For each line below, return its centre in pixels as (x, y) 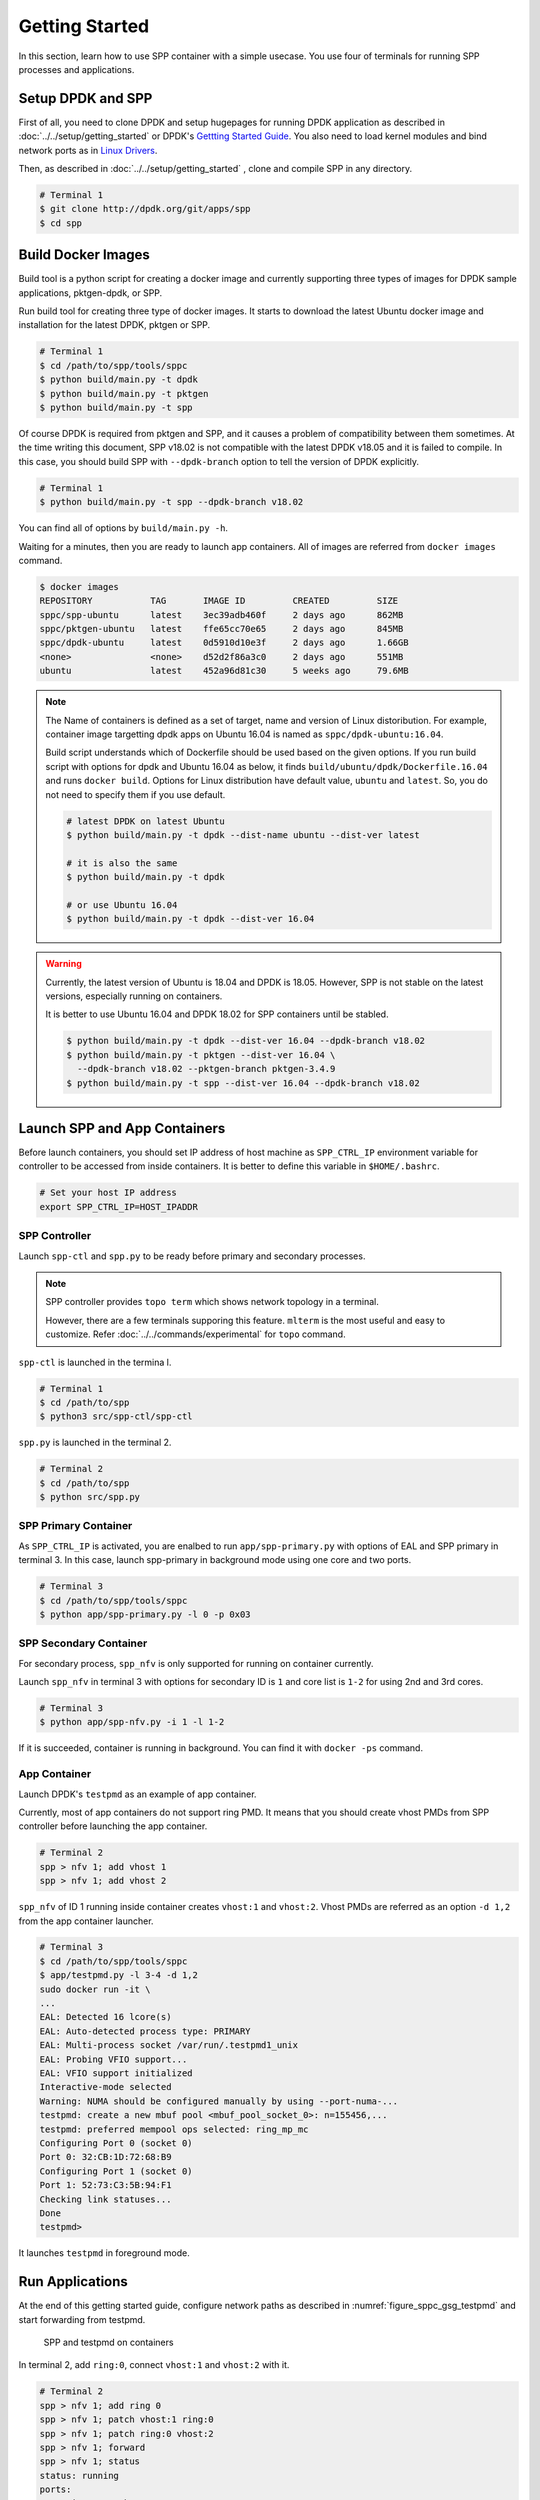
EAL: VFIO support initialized (116, 2073)
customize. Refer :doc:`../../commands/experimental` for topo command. (195, 1334)
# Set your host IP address (108, 1193)
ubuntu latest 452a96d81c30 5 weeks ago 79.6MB (224, 671)
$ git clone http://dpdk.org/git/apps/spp (145, 209)
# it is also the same (122, 863)
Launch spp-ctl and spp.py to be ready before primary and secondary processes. (192, 1256)
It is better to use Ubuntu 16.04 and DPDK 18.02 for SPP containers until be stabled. (217, 1014)
